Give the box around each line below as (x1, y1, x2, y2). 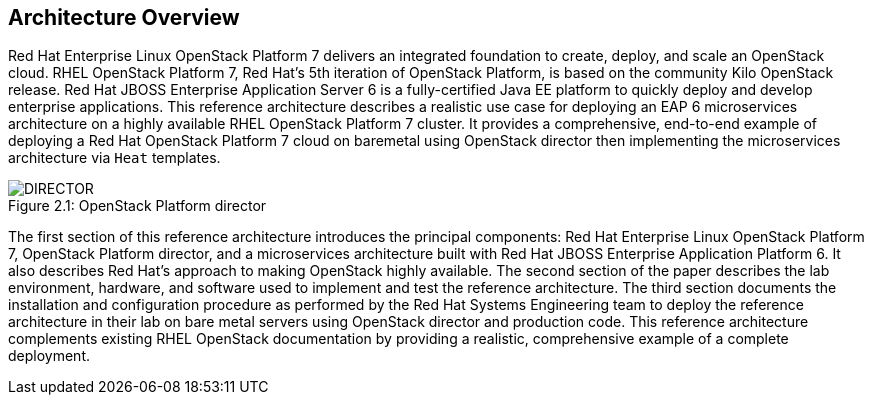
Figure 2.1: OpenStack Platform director (8, 197, 267, 215)
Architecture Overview (8, 5, 240, 30)
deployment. (8, 347, 90, 365)
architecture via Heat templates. (8, 149, 221, 167)
